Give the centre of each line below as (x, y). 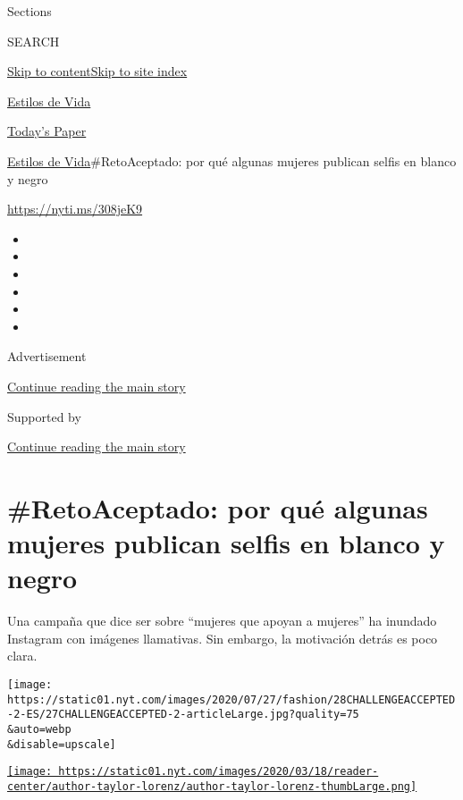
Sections (29, 11)
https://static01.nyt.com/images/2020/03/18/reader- (219, 772)
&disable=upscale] (62, 744)
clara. (22, 656)
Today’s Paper (47, 131)
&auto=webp (39, 729)
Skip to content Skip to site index (97, 71)
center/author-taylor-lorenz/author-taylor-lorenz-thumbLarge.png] (212, 786)
